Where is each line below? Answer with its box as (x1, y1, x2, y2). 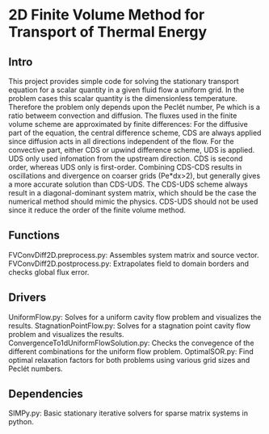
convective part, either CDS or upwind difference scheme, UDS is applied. (8, 145, 255, 154)
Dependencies (8, 387, 83, 401)
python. (8, 417, 34, 427)
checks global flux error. (8, 267, 90, 276)
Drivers (8, 291, 47, 305)
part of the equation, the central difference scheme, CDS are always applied (8, 128, 262, 137)
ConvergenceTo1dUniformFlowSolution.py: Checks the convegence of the (8, 338, 254, 348)
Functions (8, 229, 61, 242)
